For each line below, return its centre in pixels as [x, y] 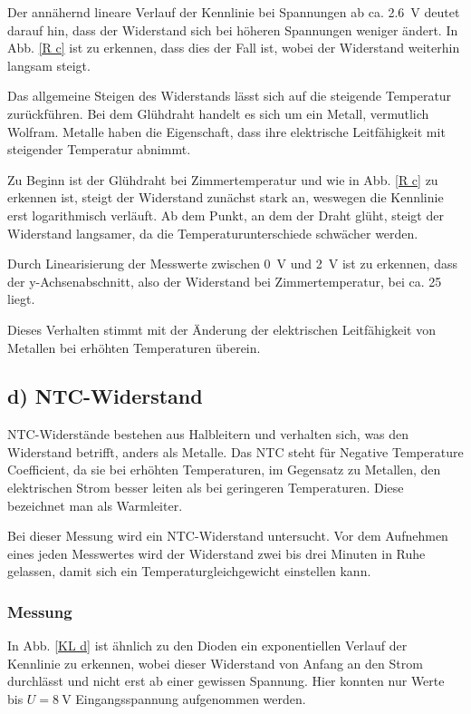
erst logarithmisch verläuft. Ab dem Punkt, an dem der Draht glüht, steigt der [226, 215]
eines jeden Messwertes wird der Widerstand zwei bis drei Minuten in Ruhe [216, 553]
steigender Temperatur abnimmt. [99, 149]
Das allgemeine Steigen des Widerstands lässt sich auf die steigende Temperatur [230, 96]
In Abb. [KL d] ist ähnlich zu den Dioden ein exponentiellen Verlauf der [207, 646]
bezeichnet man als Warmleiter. [95, 505]
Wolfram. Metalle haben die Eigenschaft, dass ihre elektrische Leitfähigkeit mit [226, 131]
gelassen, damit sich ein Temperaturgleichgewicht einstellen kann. [189, 571]
